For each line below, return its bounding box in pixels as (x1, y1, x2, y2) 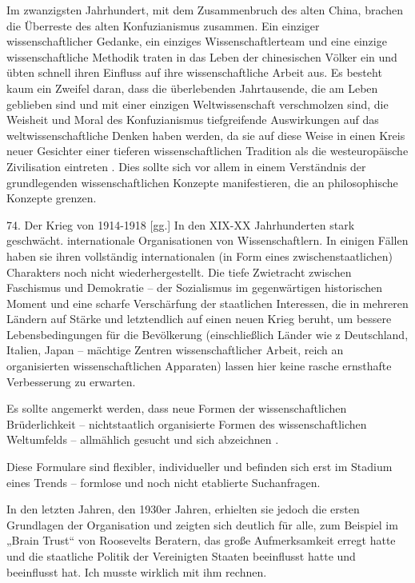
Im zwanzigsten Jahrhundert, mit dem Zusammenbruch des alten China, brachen (6, 2, 404, 18)
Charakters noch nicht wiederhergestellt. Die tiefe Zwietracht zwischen (6, 263, 352, 280)
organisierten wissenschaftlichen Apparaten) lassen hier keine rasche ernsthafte (6, 357, 392, 374)
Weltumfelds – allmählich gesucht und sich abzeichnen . (6, 431, 279, 448)
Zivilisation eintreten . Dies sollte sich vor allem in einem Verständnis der (6, 158, 366, 174)
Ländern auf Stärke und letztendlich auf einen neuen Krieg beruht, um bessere (6, 310, 392, 327)
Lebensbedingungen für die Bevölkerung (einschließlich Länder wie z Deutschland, (6, 325, 409, 342)
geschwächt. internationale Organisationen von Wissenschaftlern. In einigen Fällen (6, 232, 409, 249)
